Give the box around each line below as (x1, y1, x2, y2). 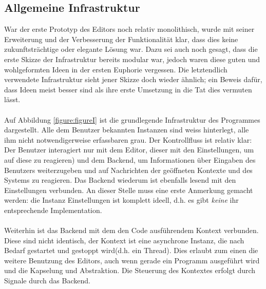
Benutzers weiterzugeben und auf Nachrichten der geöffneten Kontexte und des (4, 164, 253, 175)
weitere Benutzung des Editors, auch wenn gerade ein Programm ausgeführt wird (4, 255, 260, 265)
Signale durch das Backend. (4, 275, 90, 286)
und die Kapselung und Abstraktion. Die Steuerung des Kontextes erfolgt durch (4, 265, 256, 276)
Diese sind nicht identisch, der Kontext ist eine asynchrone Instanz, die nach (4, 235, 244, 245)
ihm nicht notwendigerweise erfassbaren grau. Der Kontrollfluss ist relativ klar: (4, 134, 252, 145)
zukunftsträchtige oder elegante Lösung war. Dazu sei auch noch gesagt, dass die (4, 44, 258, 54)
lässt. (4, 94, 21, 105)
